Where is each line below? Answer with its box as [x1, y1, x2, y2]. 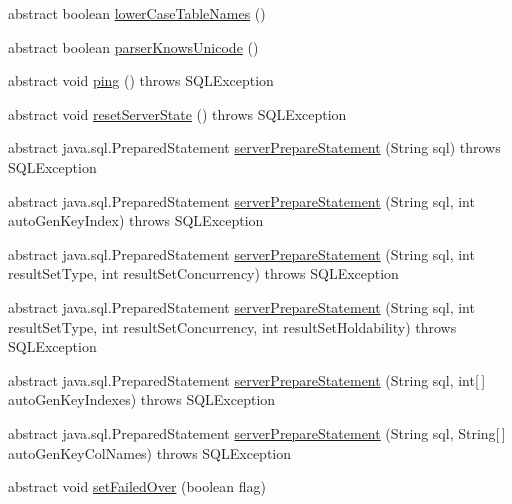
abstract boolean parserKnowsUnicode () [8, 36, 259, 57]
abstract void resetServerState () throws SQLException [8, 103, 347, 124]
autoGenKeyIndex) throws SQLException [8, 210, 264, 231]
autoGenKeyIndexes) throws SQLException [8, 389, 276, 410]
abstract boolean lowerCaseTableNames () [8, 3, 266, 23]
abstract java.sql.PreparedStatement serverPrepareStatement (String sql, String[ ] [8, 422, 506, 443]
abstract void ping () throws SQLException [8, 70, 274, 91]
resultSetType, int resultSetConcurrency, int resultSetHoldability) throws [8, 316, 457, 337]
